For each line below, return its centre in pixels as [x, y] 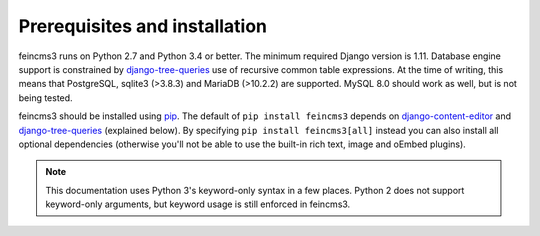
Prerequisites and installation [143, 26]
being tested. [46, 97]
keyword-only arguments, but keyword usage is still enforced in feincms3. [198, 204]
